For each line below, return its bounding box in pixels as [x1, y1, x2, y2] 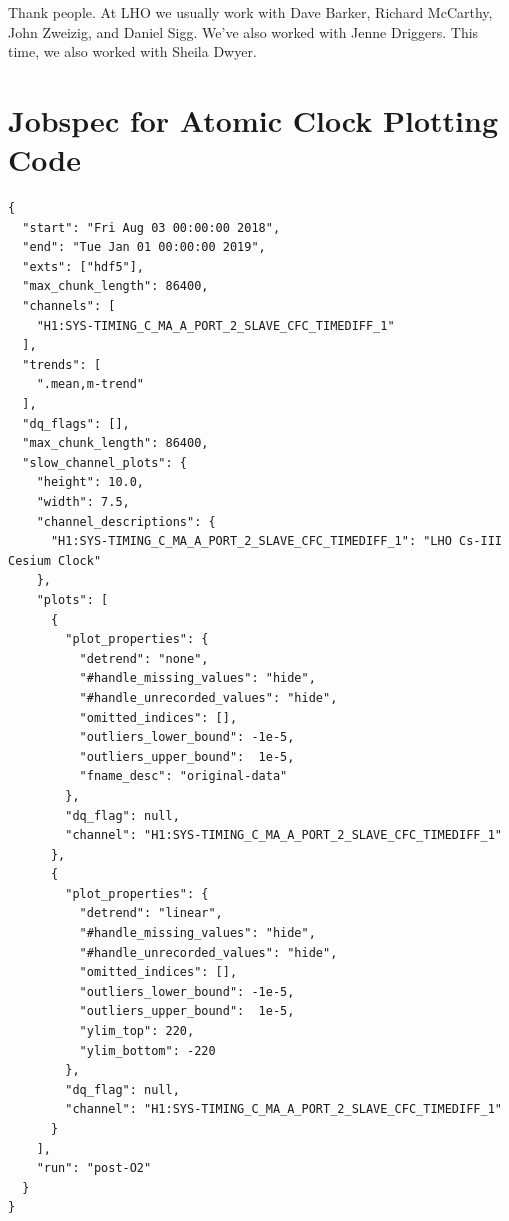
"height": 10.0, [36, 475, 145, 490]
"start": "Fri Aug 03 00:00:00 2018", [22, 220, 281, 235]
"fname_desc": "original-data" [79, 769, 288, 784]
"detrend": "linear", [79, 906, 223, 921]
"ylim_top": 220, [79, 1024, 195, 1039]
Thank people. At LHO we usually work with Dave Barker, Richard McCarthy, [8, 2, 493, 22]
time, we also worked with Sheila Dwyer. [8, 41, 257, 62]
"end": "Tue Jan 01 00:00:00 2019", [22, 240, 266, 255]
